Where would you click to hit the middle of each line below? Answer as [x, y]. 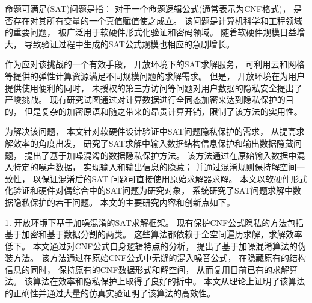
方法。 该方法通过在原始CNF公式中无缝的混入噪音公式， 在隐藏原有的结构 [160, 258]
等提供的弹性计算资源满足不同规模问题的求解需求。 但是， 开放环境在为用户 [155, 75]
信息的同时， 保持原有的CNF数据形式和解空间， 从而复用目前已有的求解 [147, 269]
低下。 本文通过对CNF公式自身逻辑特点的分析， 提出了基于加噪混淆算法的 [151, 246]
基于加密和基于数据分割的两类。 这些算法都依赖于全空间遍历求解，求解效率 [154, 234]
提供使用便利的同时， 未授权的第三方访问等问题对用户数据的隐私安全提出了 [154, 87]
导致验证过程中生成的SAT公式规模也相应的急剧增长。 [129, 44]
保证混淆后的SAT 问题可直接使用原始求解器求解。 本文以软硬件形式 [174, 178]
